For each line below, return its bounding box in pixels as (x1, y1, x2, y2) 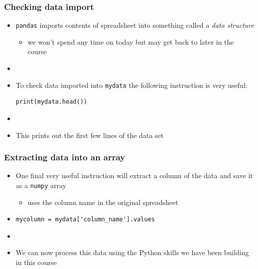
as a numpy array (15, 180, 67, 190)
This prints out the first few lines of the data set (15, 130, 164, 140)
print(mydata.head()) (15, 98, 87, 106)
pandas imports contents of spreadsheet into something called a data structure (15, 20, 254, 30)
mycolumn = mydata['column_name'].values (15, 216, 155, 223)
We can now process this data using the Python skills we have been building (15, 247, 249, 258)
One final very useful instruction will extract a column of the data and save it (15, 170, 253, 181)
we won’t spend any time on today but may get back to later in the (27, 36, 234, 47)
